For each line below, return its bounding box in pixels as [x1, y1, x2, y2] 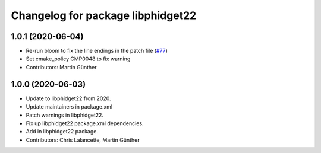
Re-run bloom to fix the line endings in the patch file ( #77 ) [26, 47, 168, 55]
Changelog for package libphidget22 [11, 9, 197, 22]
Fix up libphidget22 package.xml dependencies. [26, 119, 144, 127]
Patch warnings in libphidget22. [26, 111, 104, 119]
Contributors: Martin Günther [26, 63, 97, 71]
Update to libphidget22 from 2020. [26, 95, 111, 102]
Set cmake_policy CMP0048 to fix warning [26, 55, 131, 62]
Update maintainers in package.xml [26, 103, 113, 110]
